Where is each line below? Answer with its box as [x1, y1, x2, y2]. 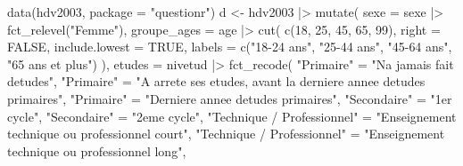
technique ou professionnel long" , [7, 141, 186, 160]
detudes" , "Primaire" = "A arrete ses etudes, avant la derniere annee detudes [7, 72, 426, 91]
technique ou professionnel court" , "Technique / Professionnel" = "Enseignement [7, 124, 445, 143]
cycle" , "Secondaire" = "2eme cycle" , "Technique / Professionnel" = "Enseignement [7, 107, 457, 125]
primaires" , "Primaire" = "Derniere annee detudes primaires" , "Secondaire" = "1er [7, 89, 452, 107]
